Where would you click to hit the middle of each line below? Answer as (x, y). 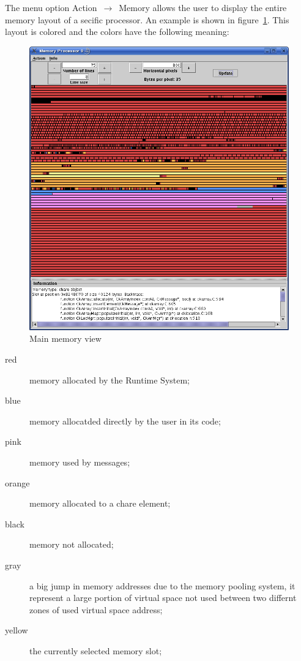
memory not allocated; (72, 544)
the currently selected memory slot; (96, 650)
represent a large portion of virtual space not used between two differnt (163, 598)
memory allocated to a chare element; (100, 503)
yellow (17, 630)
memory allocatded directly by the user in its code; (125, 421)
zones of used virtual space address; (96, 609)
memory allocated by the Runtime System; (110, 380)
